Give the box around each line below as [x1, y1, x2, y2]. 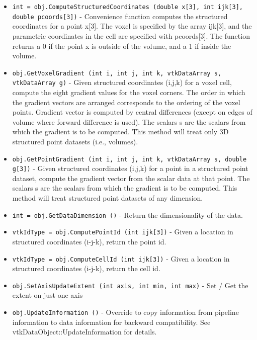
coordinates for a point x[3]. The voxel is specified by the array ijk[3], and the [12, 21, 252, 31]
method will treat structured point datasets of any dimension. [12, 193, 203, 203]
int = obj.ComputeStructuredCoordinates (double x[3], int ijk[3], [12, 4, 243, 11]
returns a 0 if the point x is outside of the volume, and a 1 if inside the [12, 40, 231, 51]
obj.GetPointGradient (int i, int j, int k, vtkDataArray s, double [12, 155, 247, 163]
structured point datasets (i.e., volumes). [12, 136, 138, 146]
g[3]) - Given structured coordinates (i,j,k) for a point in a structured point [12, 163, 248, 174]
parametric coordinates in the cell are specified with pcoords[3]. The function [12, 30, 250, 41]
